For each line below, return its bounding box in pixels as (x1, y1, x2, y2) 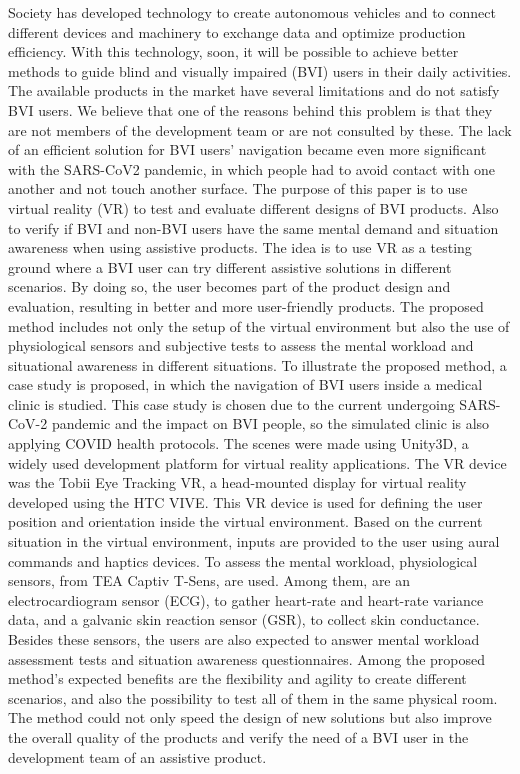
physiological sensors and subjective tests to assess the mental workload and (8, 335, 474, 356)
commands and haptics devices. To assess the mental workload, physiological (8, 550, 478, 571)
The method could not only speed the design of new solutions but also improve (8, 707, 492, 728)
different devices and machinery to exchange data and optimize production (8, 21, 466, 42)
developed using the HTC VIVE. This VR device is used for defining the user (8, 491, 483, 512)
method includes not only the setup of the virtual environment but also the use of (8, 315, 510, 336)
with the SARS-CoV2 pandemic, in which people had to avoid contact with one (8, 158, 496, 179)
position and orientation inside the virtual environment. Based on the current (8, 511, 483, 532)
